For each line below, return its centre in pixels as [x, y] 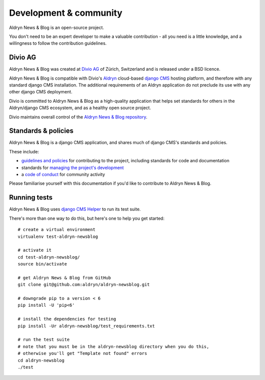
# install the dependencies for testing [67, 319]
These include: [24, 151]
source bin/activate [42, 264]
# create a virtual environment [57, 230]
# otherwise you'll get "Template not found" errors [82, 353]
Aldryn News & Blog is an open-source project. [56, 28]
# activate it [35, 250]
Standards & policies [41, 131]
